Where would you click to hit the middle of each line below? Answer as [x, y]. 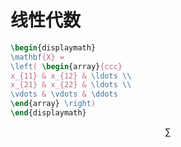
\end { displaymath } [48, 113]
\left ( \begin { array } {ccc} [66, 66]
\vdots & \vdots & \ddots [64, 94]
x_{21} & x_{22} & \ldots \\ [71, 85]
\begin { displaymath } [53, 47]
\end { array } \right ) [53, 104]
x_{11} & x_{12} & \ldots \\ [71, 76]
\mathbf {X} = [37, 57]
